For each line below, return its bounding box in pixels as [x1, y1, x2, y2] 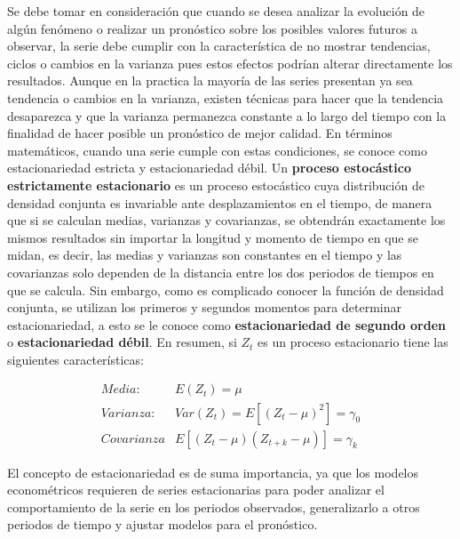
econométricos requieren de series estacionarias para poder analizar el [7, 480, 385, 499]
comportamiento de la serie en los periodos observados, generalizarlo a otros [7, 497, 420, 516]
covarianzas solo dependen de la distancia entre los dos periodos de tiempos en [7, 262, 434, 281]
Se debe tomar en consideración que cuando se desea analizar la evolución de [7, 2, 425, 20]
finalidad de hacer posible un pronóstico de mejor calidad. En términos [7, 124, 393, 142]
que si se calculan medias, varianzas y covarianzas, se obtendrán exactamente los [7, 211, 446, 229]
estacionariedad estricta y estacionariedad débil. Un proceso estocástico [7, 158, 411, 177]
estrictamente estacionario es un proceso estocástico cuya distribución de [7, 175, 424, 194]
